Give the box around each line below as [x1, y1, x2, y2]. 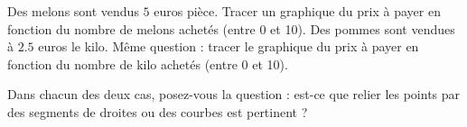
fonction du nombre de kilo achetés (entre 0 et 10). [7, 54, 288, 73]
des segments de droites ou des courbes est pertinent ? [7, 102, 308, 121]
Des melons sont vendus [7, 2, 139, 20]
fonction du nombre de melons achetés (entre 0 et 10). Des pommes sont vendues [7, 19, 455, 38]
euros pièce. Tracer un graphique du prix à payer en [154, 2, 441, 20]
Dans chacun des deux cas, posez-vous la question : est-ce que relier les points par [7, 85, 461, 104]
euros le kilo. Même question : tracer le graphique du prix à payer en [38, 37, 419, 56]
